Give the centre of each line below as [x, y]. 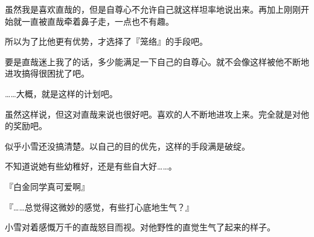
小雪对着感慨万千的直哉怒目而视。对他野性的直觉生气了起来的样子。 [140, 227]
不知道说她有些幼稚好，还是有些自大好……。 [91, 166]
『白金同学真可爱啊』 [47, 186]
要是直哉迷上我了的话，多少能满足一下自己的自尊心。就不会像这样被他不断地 [157, 61]
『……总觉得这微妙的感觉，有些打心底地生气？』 [99, 207]
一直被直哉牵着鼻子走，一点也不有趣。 [98, 21]
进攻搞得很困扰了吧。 [47, 73]
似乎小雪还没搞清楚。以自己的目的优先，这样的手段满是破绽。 [127, 146]
